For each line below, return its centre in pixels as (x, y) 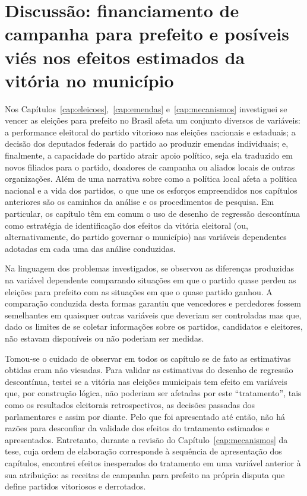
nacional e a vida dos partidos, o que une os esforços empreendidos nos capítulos (151, 190)
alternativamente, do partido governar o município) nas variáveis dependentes (146, 237)
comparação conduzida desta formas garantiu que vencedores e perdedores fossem (153, 303)
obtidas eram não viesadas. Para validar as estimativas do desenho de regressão (149, 370)
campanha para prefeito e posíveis (147, 34)
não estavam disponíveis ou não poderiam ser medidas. (105, 338)
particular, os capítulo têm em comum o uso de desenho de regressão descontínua (153, 214)
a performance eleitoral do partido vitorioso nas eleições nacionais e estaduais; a (150, 132)
